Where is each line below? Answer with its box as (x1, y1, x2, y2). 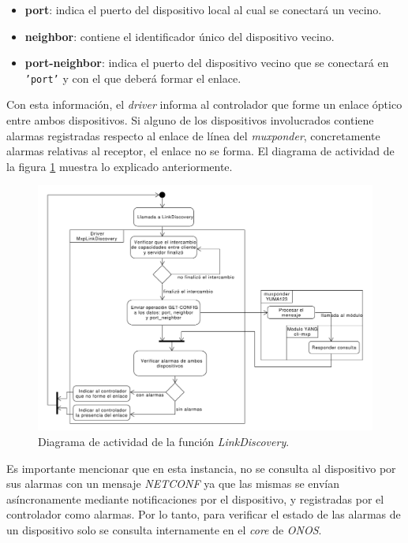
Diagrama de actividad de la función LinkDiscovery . (38, 433, 290, 449)
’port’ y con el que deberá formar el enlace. (24, 69, 241, 86)
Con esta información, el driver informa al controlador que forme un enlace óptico (6, 96, 402, 113)
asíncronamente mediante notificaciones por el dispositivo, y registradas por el (6, 490, 384, 507)
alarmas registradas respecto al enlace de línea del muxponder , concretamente (6, 127, 380, 143)
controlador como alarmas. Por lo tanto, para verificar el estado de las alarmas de (6, 506, 401, 523)
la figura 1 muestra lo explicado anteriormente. (6, 158, 233, 174)
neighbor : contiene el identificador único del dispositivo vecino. (24, 28, 335, 44)
